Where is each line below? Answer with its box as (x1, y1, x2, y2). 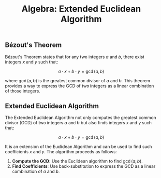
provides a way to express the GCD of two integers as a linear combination (5, 83, 154, 89)
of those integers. (5, 88, 40, 94)
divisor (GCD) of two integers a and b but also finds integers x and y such (5, 120, 152, 126)
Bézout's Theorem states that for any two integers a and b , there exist (5, 54, 145, 59)
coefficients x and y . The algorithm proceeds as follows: (5, 149, 117, 155)
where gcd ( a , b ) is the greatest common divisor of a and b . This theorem (5, 77, 151, 83)
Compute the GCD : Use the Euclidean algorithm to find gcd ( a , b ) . (12, 158, 143, 164)
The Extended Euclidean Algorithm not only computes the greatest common (5, 115, 156, 120)
